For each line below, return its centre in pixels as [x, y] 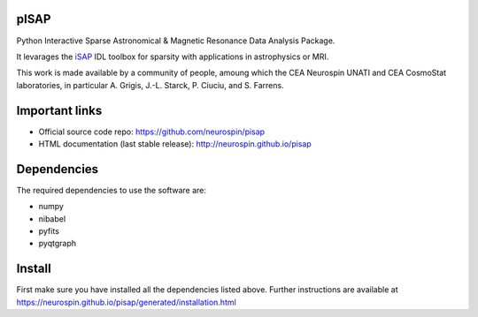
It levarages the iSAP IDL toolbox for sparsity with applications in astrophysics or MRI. [173, 57]
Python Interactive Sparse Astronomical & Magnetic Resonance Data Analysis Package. [176, 41]
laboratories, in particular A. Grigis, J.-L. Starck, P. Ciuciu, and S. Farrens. [150, 85]
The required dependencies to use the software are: [112, 190]
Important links [59, 110]
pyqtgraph [58, 244]
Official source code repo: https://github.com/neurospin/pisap [152, 132]
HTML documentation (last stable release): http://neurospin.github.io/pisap [175, 143]
